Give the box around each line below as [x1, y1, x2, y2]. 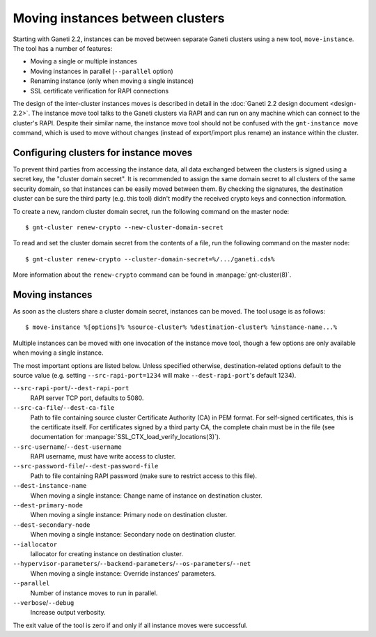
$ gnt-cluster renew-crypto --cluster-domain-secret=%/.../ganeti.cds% [25, 255, 275, 263]
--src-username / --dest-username [13, 443, 122, 451]
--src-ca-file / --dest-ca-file [13, 404, 115, 412]
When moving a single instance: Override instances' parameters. [30, 569, 217, 578]
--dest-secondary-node [13, 521, 91, 529]
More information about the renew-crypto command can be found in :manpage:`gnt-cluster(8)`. [13, 270, 292, 279]
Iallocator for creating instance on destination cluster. [30, 549, 184, 558]
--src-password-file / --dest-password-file [13, 462, 159, 470]
